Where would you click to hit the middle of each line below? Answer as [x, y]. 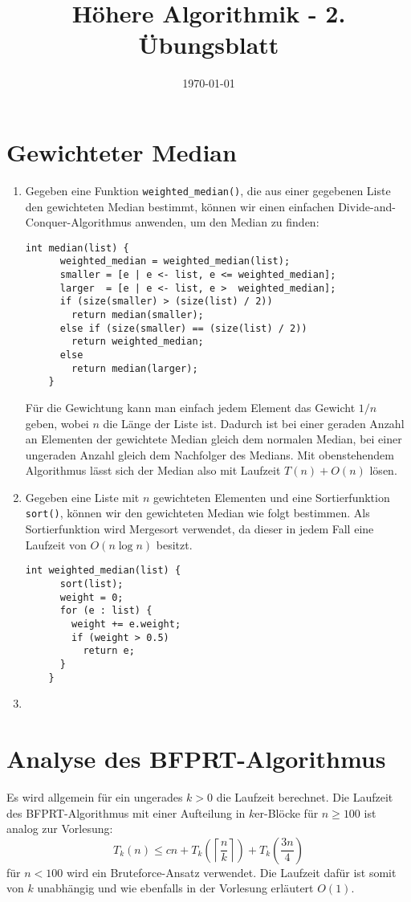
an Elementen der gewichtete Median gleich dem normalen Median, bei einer [214, 439]
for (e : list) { [106, 611]
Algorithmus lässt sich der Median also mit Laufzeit [153, 470]
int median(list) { [77, 248]
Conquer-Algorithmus [78, 222]
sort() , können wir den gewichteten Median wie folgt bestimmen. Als [197, 513]
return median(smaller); [138, 314]
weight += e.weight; [126, 624]
